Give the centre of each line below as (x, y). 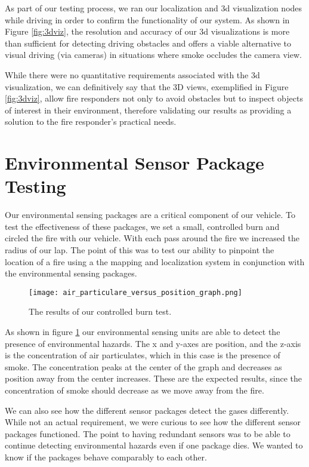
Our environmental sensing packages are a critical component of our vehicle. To (150, 215)
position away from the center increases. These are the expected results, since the (154, 378)
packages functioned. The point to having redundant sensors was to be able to (148, 433)
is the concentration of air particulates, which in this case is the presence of (143, 355)
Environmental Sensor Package (135, 163)
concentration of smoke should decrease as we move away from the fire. (135, 390)
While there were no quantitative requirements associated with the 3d (132, 74)
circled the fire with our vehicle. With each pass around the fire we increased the (152, 238)
